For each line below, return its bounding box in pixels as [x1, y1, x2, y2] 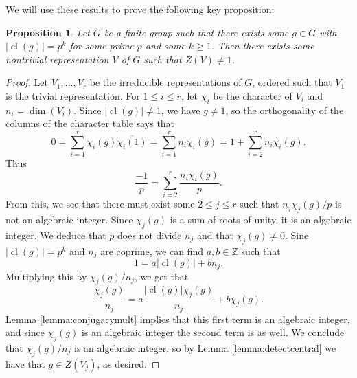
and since [5, 325, 45, 340]
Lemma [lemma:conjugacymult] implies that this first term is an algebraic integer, [5, 311, 350, 326]
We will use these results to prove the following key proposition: [5, 2, 275, 16]
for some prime [69, 38, 134, 53]
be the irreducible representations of [89, 75, 242, 89]
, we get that [135, 269, 189, 283]
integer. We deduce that [5, 227, 106, 242]
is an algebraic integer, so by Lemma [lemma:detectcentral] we [73, 341, 336, 355]
